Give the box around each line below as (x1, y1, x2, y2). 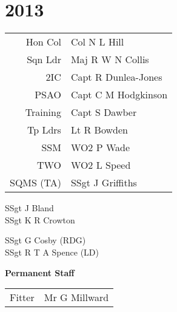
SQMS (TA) (10, 175, 61, 190)
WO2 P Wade (70, 140, 130, 155)
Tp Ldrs (27, 123, 61, 137)
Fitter (10, 290, 35, 305)
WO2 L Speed (70, 158, 131, 172)
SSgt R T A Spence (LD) (5, 245, 99, 258)
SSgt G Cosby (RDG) (5, 234, 86, 246)
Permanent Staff (5, 266, 75, 279)
